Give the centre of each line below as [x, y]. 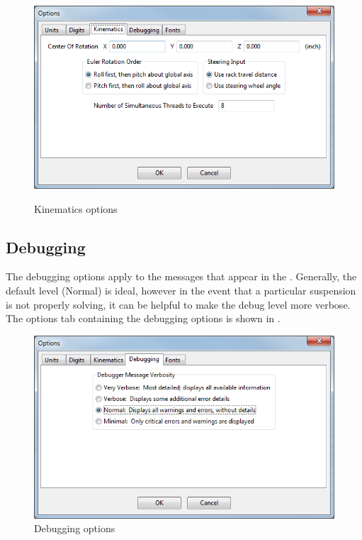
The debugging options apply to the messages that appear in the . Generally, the [181, 276]
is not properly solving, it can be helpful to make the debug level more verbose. [178, 304]
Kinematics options [76, 208]
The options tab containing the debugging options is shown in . [143, 318]
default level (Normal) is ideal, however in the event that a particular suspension [181, 290]
